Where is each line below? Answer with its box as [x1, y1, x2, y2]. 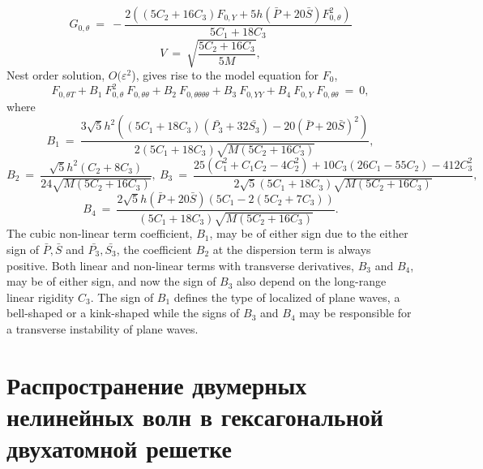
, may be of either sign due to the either [209, 225, 408, 242]
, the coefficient [116, 241, 193, 258]
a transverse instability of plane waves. [6, 321, 199, 337]
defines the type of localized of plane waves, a [173, 288, 400, 305]
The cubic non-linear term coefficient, [6, 225, 193, 242]
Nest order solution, [6, 67, 105, 84]
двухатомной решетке [6, 432, 232, 465]
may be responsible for [299, 304, 412, 321]
